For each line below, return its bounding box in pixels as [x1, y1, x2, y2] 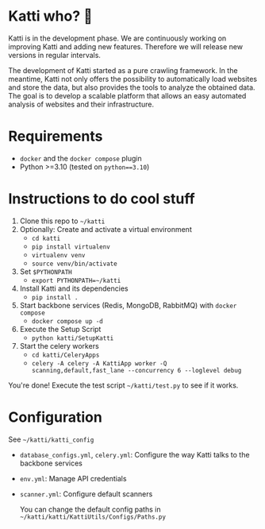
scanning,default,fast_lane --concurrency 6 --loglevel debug [31, 366, 242, 374]
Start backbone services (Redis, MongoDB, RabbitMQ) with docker [19, 300, 237, 310]
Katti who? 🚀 [8, 7, 93, 25]
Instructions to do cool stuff [8, 190, 196, 208]
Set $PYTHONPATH [19, 266, 73, 276]
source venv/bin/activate [31, 260, 117, 268]
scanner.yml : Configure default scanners [19, 488, 153, 499]
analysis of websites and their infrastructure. [8, 99, 155, 109]
